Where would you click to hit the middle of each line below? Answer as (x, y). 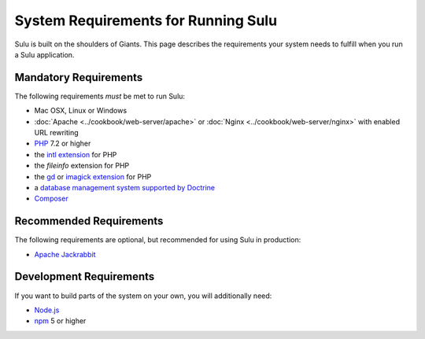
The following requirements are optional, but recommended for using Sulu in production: (158, 240)
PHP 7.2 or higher (63, 144)
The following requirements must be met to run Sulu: (100, 96)
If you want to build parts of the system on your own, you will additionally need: (143, 296)
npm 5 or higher (60, 321)
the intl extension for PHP (76, 154)
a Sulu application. (44, 54)
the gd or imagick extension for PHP (93, 176)
